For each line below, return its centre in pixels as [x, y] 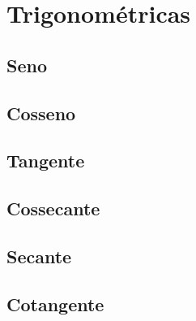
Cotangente [55, 304]
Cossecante [53, 208]
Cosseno [41, 113]
